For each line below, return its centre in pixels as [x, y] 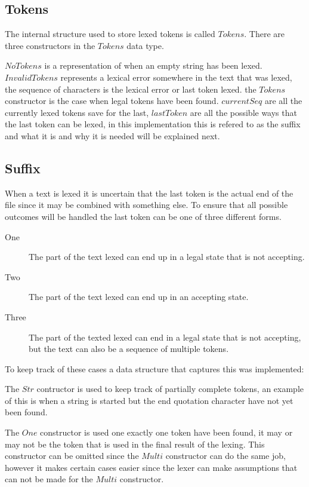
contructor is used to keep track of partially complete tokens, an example [170, 389]
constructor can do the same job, [225, 456]
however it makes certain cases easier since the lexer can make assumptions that [151, 467]
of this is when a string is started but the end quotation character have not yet [149, 400]
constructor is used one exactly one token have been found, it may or [166, 432]
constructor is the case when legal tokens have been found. [112, 101]
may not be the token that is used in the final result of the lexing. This [135, 444]
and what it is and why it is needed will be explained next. [112, 135]
